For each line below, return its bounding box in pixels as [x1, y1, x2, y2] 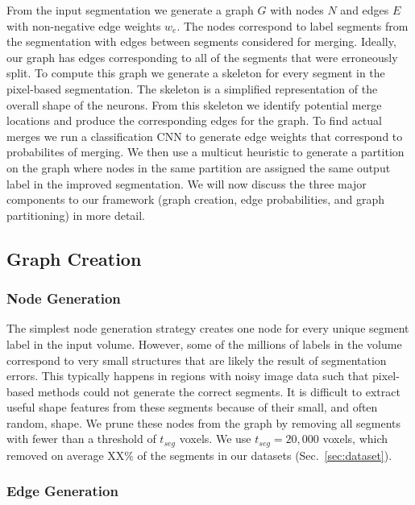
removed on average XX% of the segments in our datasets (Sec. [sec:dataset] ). [6, 446, 392, 463]
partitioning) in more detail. [6, 206, 146, 223]
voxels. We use [179, 430, 251, 447]
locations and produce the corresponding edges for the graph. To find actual [6, 112, 382, 129]
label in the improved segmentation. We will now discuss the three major [6, 175, 367, 192]
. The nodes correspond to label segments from [176, 17, 409, 34]
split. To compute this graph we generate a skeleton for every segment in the [6, 64, 385, 81]
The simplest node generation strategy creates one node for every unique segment [6, 320, 409, 337]
